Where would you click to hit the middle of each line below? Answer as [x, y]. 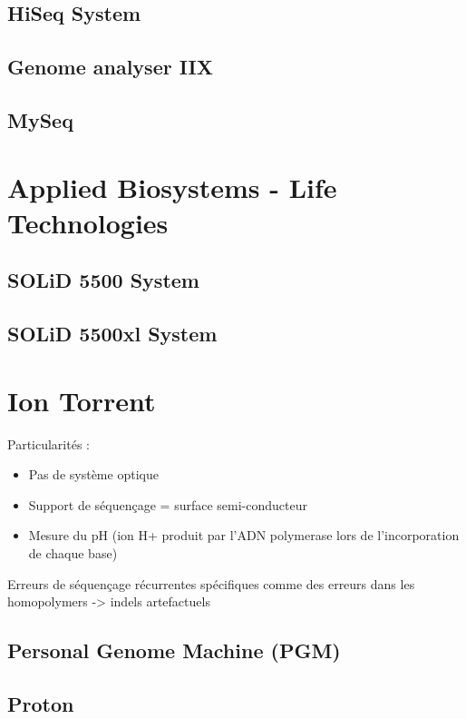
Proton [41, 703]
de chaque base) [73, 552]
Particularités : [49, 443]
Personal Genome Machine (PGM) [174, 650]
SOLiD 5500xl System [112, 334]
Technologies [88, 222]
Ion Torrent [82, 400]
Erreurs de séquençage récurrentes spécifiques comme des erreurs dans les [211, 583]
